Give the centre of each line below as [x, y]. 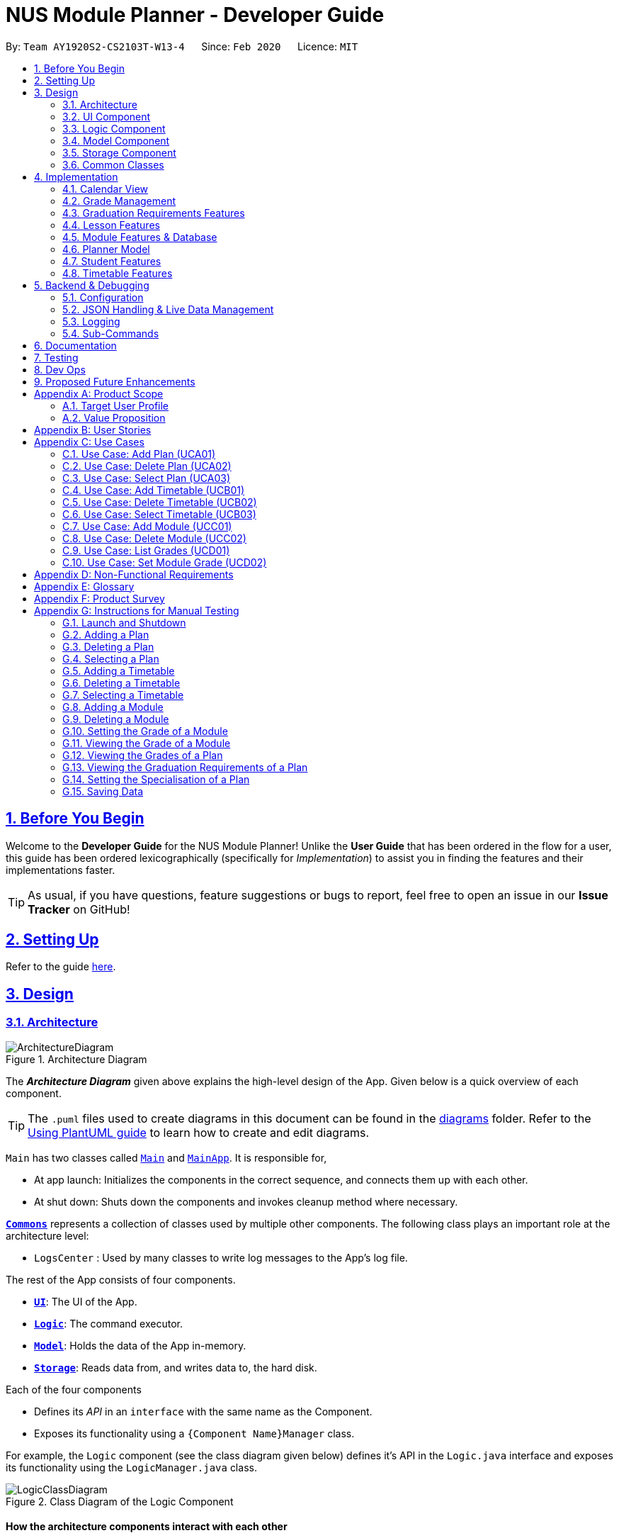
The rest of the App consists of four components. [121, 1279]
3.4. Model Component [116, 140]
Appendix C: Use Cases [89, 442]
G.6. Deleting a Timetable [121, 683]
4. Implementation [76, 176]
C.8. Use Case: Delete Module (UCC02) [154, 538]
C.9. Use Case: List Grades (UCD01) [146, 550]
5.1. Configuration [103, 297]
